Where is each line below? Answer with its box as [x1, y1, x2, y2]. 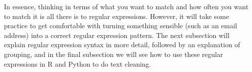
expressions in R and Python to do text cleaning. [4, 58, 151, 69]
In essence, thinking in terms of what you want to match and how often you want [4, 1, 249, 11]
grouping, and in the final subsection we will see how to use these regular [4, 49, 223, 59]
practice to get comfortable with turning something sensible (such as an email [4, 20, 237, 31]
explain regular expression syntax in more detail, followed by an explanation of [4, 39, 240, 50]
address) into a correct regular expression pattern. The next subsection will [4, 30, 229, 40]
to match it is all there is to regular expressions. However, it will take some [4, 11, 229, 21]
